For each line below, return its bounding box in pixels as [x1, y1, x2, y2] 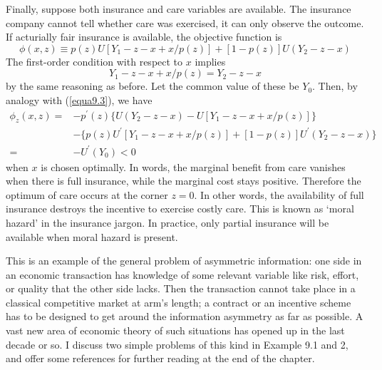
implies [195, 53, 226, 68]
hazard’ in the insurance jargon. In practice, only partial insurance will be [6, 215, 329, 230]
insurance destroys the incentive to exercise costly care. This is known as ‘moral [6, 201, 354, 216]
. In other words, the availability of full [194, 187, 364, 202]
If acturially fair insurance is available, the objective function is [6, 29, 282, 44]
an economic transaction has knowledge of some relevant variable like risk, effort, [6, 267, 359, 282]
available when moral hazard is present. [6, 229, 178, 244]
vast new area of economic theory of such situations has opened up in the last [6, 323, 345, 338]
